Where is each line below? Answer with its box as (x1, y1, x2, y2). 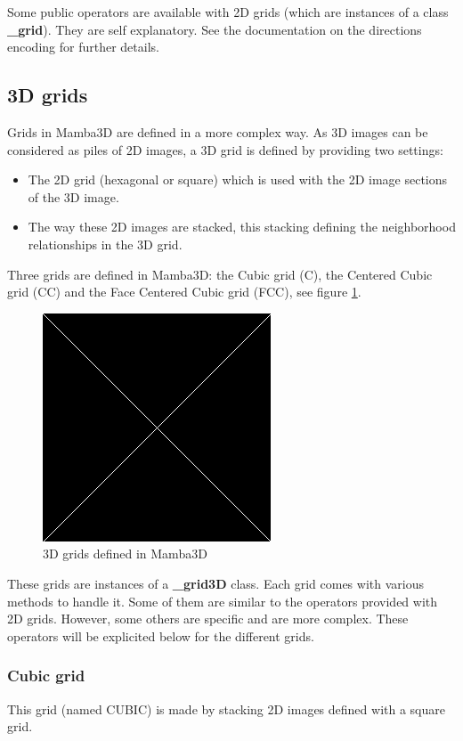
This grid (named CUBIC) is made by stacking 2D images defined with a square (7, 699, 445, 718)
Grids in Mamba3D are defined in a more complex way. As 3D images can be (7, 122, 428, 141)
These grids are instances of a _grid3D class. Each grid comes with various (7, 574, 424, 592)
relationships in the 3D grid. (28, 234, 183, 253)
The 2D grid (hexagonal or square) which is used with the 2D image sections (28, 170, 448, 189)
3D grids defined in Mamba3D (43, 544, 207, 563)
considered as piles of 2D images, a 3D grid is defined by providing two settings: (7, 140, 443, 159)
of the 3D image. (28, 187, 119, 206)
